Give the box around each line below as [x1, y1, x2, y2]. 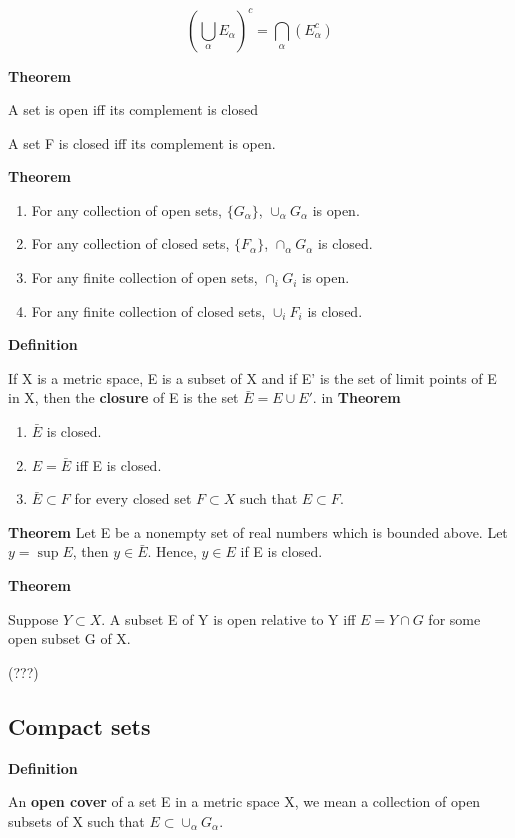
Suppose [8, 608, 59, 629]
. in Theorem [312, 387, 401, 408]
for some [428, 608, 481, 629]
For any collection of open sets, [31, 199, 222, 220]
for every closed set [74, 488, 192, 509]
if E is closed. [240, 541, 323, 562]
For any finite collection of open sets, [31, 267, 258, 288]
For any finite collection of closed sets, [31, 300, 266, 321]
